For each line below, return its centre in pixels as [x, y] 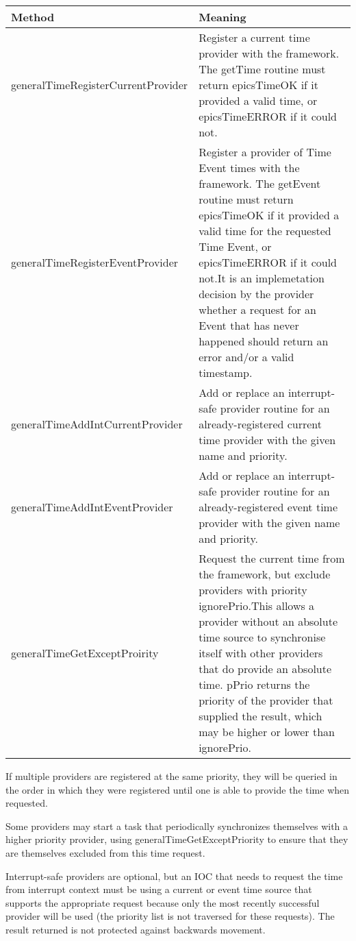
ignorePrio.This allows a [257, 606]
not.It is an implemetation [262, 278]
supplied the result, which [260, 716]
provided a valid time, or [258, 100]
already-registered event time [268, 507]
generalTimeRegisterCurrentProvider [100, 85]
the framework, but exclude [265, 574]
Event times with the [249, 168]
